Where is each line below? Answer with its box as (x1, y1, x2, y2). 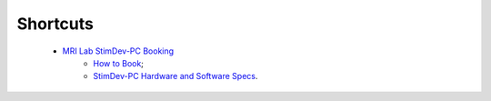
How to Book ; (93, 57, 145, 68)
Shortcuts (16, 14, 95, 34)
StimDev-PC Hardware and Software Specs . (93, 71, 258, 82)
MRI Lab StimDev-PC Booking (62, 45, 175, 56)
